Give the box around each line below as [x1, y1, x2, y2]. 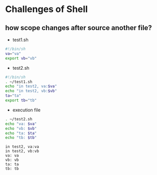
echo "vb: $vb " [5, 126, 37, 131]
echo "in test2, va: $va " [5, 84, 57, 89]
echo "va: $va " [5, 121, 37, 126]
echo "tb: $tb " [5, 135, 37, 140]
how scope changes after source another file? [5, 24, 152, 32]
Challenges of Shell [5, 4, 88, 15]
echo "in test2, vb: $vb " [5, 89, 57, 94]
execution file [12, 107, 41, 113]
